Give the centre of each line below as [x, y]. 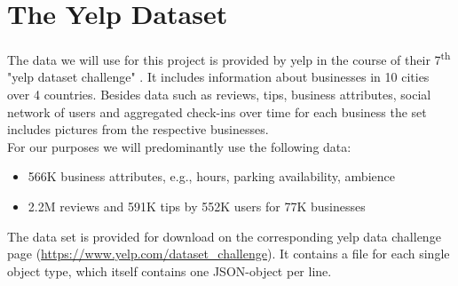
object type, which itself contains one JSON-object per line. [170, 270]
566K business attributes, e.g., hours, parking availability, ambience [211, 176]
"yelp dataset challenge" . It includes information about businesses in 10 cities [218, 77]
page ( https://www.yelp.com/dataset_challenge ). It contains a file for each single [229, 254]
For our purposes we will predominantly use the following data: [179, 146]
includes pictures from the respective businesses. [138, 129]
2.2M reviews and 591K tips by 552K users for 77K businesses [197, 206]
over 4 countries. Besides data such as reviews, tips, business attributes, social [219, 94]
